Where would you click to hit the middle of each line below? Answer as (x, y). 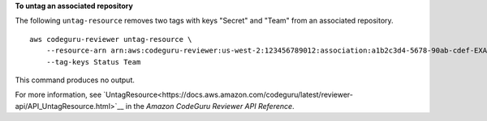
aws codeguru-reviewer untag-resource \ (111, 39)
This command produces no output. (75, 80)
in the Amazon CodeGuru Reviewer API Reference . (210, 106)
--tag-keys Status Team (93, 62)
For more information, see (58, 95)
